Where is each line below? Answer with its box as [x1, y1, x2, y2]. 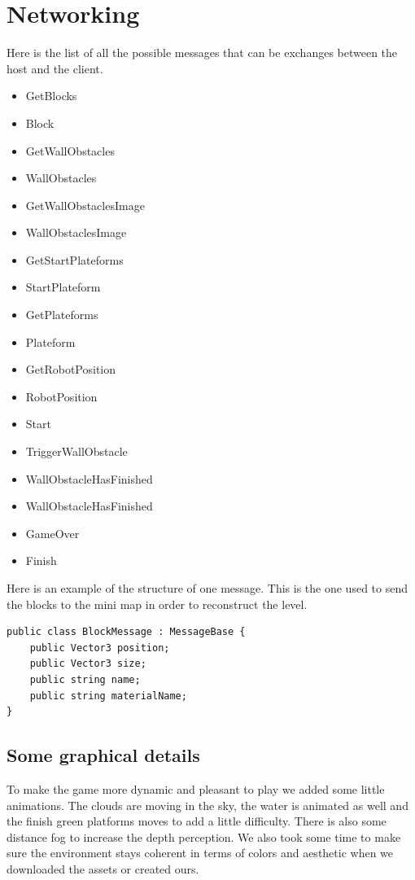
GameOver [25, 524, 80, 541]
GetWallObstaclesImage [25, 196, 145, 213]
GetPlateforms [25, 306, 98, 323]
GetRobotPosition [25, 361, 116, 378]
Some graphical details [7, 742, 200, 768]
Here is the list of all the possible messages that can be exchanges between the [7, 44, 398, 61]
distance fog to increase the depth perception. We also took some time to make [7, 828, 401, 845]
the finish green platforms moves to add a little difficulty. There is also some [7, 812, 387, 830]
